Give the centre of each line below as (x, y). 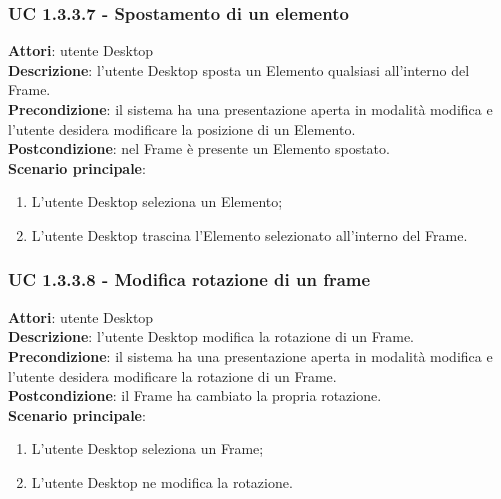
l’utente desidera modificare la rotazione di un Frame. (172, 375)
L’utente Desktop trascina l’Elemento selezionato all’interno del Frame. (249, 234)
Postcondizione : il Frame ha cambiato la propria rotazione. (195, 395)
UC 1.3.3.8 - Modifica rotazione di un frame (189, 279)
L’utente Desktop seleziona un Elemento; (157, 201)
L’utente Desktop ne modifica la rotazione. (162, 481)
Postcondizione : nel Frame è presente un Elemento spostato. (199, 148)
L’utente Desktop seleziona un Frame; (147, 448)
